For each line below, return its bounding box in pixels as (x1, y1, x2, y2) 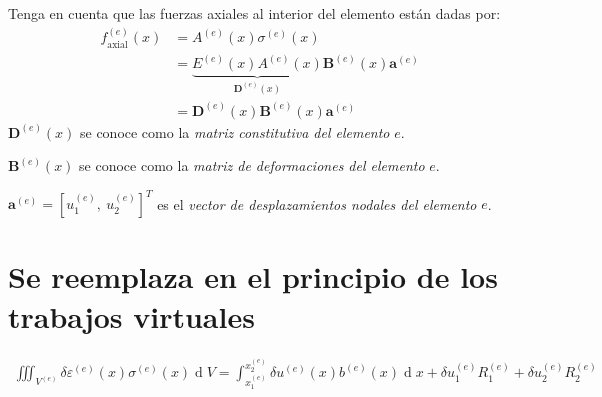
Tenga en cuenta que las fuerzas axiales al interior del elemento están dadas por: (8, 3, 501, 23)
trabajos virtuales (8, 295, 255, 336)
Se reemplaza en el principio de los (8, 256, 498, 297)
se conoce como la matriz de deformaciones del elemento (79, 155, 425, 176)
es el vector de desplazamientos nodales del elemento (157, 193, 477, 214)
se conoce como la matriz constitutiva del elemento (79, 121, 390, 142)
